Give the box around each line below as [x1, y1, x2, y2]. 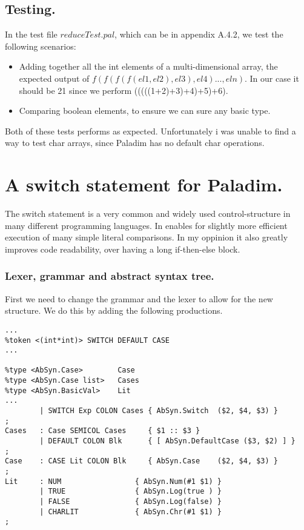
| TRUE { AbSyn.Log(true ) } [39, 487, 222, 496]
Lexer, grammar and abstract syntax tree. [5, 268, 214, 283]
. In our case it [245, 71, 299, 84]
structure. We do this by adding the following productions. [5, 304, 223, 317]
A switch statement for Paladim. [5, 172, 283, 197]
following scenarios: [5, 39, 76, 52]
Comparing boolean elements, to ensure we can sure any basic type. [19, 104, 271, 117]
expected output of [19, 71, 90, 84]
